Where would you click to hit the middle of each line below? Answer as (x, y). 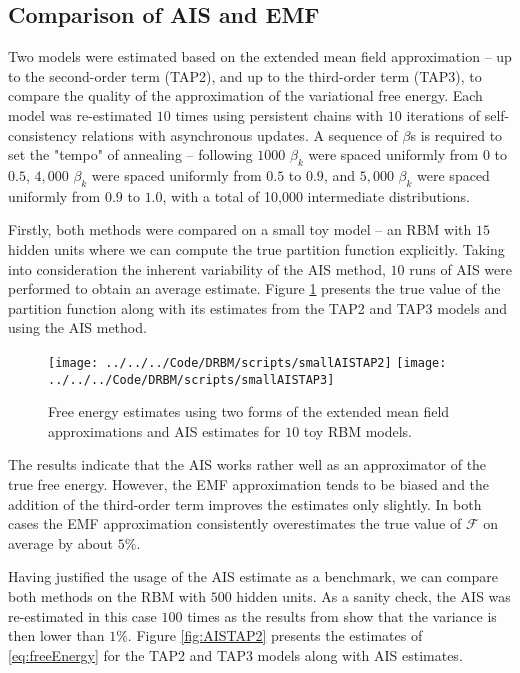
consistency (42, 134)
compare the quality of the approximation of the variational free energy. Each (245, 95)
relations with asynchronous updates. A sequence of (239, 134)
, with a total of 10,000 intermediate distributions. (316, 195)
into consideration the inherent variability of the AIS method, (197, 268)
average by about (61, 542)
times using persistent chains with (279, 114)
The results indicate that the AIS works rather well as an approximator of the (247, 464)
